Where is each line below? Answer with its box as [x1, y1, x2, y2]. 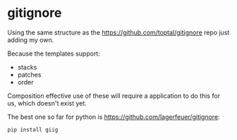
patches [17, 70, 42, 79]
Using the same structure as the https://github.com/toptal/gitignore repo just [7, 28, 230, 37]
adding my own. [7, 35, 54, 44]
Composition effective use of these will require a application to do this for [7, 91, 221, 100]
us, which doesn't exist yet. [7, 98, 87, 107]
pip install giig [7, 126, 59, 133]
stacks [17, 63, 37, 71]
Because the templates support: [7, 49, 100, 58]
